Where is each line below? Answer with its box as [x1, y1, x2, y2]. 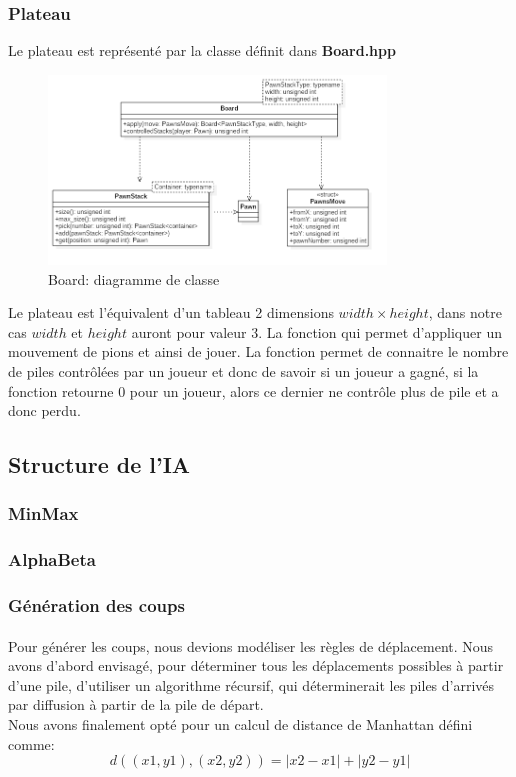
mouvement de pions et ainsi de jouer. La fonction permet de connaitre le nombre [8, 341, 509, 362]
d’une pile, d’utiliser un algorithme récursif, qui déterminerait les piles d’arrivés [8, 674, 495, 695]
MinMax [8, 501, 79, 526]
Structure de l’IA [8, 449, 191, 480]
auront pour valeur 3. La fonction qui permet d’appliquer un [131, 321, 502, 342]
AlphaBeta [8, 547, 96, 572]
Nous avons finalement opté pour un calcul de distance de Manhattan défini [8, 714, 473, 735]
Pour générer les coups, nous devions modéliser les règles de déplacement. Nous [8, 635, 494, 656]
